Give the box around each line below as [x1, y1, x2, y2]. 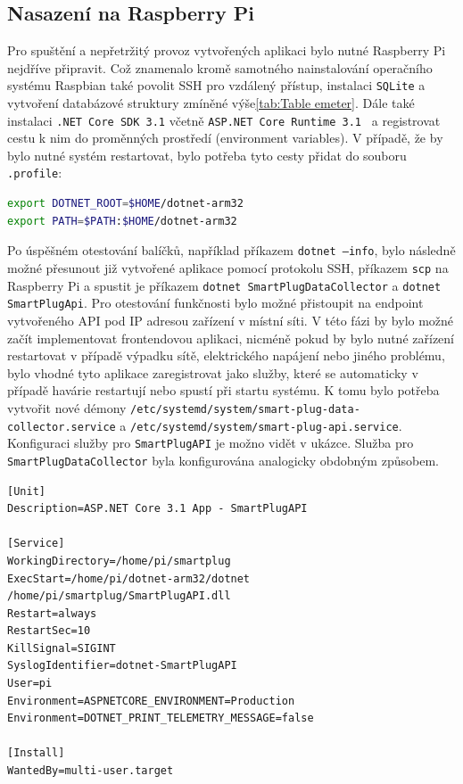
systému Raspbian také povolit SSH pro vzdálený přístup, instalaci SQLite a [7, 76, 426, 95]
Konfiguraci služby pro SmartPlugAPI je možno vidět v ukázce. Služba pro [7, 433, 414, 452]
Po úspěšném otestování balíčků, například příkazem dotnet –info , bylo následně [7, 241, 456, 260]
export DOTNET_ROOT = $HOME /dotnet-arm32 [7, 197, 244, 210]
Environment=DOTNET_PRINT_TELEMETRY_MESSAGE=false [7, 712, 314, 725]
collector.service [7, 420, 116, 433]
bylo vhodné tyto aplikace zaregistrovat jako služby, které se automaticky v [7, 363, 418, 382]
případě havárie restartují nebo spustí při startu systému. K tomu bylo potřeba [7, 381, 440, 400]
